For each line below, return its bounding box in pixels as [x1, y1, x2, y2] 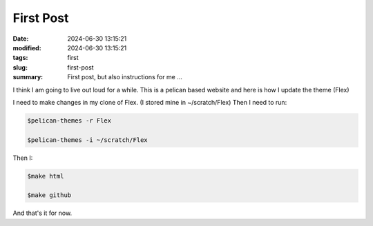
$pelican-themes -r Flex [27, 116, 112, 124]
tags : [12, 54, 28, 62]
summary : [12, 73, 44, 81]
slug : [12, 63, 28, 72]
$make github [27, 192, 72, 199]
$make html [27, 172, 64, 180]
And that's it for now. [12, 209, 73, 217]
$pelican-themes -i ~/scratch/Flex [27, 136, 148, 144]
